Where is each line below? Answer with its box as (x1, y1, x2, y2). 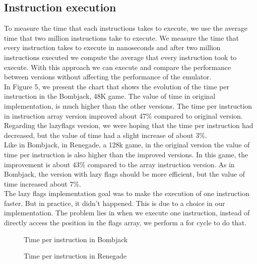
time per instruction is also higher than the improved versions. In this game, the (4, 149, 248, 159)
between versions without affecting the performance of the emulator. (4, 71, 211, 82)
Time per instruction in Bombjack (24, 234, 128, 244)
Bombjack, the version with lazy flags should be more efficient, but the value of (4, 169, 245, 179)
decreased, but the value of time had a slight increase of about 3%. (4, 130, 207, 140)
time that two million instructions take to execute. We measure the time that (4, 32, 239, 43)
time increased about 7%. (4, 178, 81, 189)
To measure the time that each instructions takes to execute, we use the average (4, 23, 248, 33)
